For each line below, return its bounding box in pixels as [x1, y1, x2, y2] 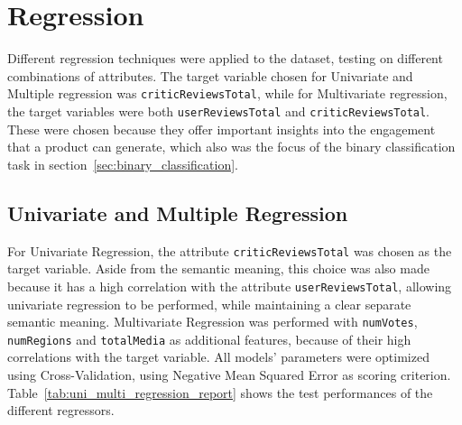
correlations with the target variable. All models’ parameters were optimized [7, 347, 430, 366]
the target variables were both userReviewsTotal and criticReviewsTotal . [7, 101, 430, 120]
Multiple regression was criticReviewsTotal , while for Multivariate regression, [7, 84, 448, 103]
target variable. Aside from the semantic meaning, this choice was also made [7, 259, 430, 278]
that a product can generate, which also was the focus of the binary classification [7, 137, 456, 156]
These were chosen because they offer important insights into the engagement [7, 119, 436, 138]
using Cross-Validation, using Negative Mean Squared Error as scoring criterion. [7, 365, 451, 384]
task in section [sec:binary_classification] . [7, 154, 238, 173]
